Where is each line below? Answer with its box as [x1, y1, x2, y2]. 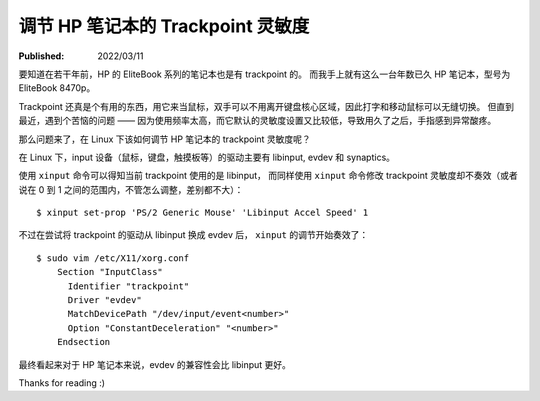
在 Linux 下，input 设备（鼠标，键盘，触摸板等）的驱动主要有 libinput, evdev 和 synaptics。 [18, 151, 395, 163]
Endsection [56, 336, 111, 348]
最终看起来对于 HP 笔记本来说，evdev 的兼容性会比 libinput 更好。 [18, 358, 292, 370]
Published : [18, 50, 65, 62]
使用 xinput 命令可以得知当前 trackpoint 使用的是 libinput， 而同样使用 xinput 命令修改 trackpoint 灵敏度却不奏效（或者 [18, 170, 519, 182]
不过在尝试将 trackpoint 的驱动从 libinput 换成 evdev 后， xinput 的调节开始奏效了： [18, 229, 369, 241]
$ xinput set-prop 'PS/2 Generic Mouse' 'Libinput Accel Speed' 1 [36, 207, 369, 219]
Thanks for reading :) [18, 376, 105, 389]
